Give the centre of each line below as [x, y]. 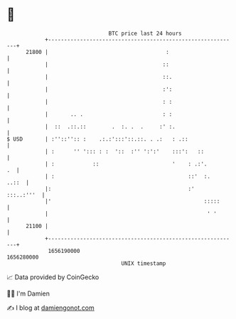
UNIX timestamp [144, 263]
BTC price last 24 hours [145, 33]
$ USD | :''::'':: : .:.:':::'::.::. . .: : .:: [98, 139]
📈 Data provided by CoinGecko [53, 277]
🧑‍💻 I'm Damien [28, 293]
